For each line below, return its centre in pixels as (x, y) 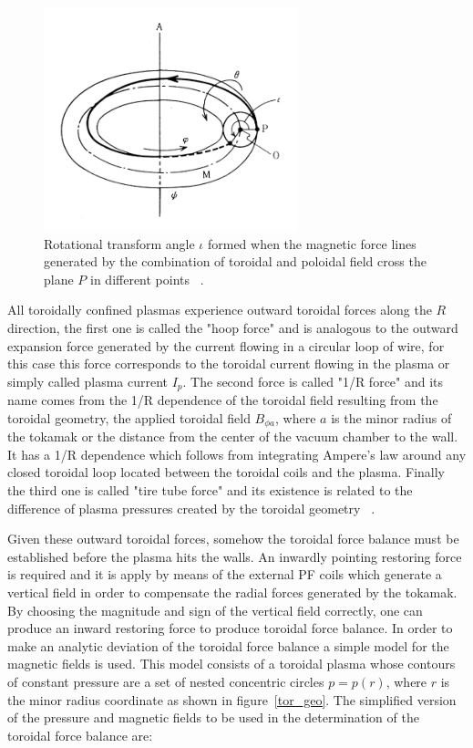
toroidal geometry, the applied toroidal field (129, 417)
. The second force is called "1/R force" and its (313, 381)
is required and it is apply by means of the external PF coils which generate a (225, 574)
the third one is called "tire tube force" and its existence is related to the (210, 490)
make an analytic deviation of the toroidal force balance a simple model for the (228, 645)
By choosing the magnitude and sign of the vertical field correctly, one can (215, 610)
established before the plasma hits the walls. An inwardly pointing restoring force (235, 556)
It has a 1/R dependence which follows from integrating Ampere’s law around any (237, 454)
